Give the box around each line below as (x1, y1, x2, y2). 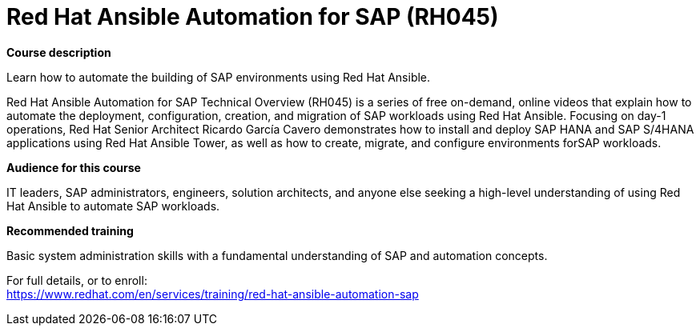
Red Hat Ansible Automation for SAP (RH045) (6, 3, 499, 30)
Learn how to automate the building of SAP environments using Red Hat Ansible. (6, 70, 431, 84)
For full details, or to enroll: (6, 273, 147, 287)
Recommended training (6, 223, 134, 238)
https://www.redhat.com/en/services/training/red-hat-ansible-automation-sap (6, 286, 419, 301)
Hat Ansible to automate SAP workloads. (6, 198, 220, 213)
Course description (6, 45, 111, 59)
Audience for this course (6, 160, 141, 174)
